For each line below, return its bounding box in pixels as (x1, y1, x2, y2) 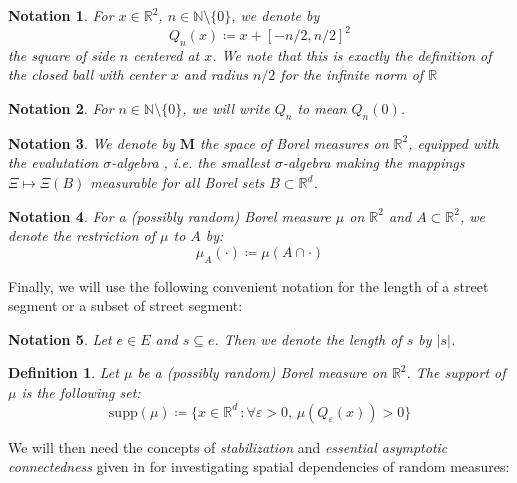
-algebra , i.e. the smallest (111, 152, 270, 173)
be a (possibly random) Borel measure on (137, 362, 387, 383)
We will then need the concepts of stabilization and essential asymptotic (8, 436, 448, 457)
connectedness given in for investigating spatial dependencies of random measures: (8, 456, 510, 477)
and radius (183, 64, 248, 85)
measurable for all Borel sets (90, 172, 265, 193)
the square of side (8, 44, 115, 65)
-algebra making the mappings (282, 152, 465, 173)
